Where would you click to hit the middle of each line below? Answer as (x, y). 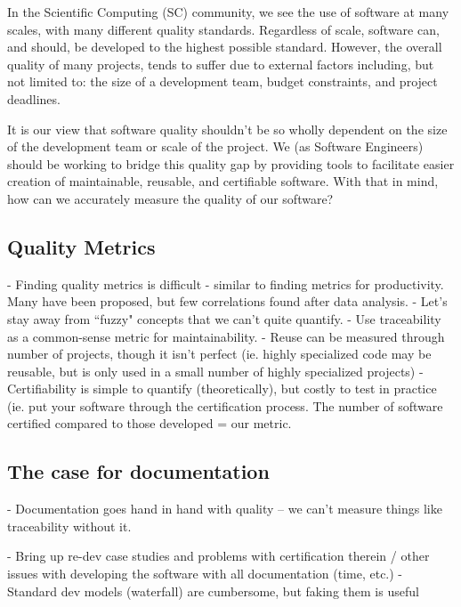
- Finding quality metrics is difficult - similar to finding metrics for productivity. (226, 283)
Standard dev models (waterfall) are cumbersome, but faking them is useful (213, 591)
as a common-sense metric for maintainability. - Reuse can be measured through (226, 336)
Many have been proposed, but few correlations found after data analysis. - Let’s (227, 301)
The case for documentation (138, 471)
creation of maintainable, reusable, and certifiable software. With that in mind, (223, 181)
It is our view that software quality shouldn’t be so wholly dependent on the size (227, 129)
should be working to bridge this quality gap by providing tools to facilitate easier (231, 163)
